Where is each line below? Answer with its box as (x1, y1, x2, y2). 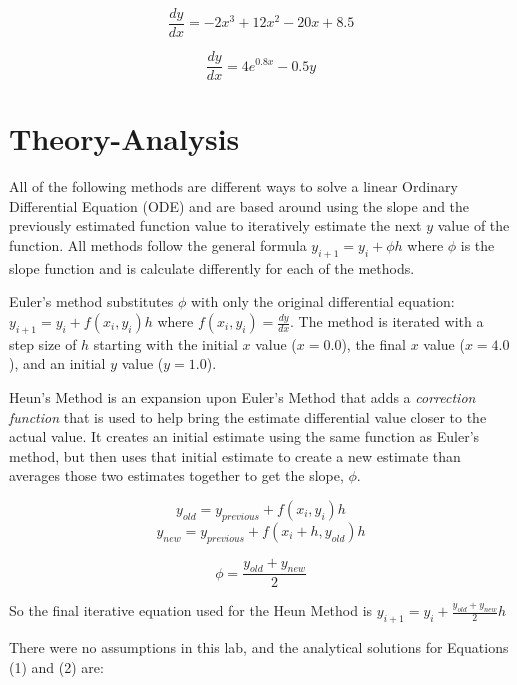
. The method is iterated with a (290, 311, 484, 332)
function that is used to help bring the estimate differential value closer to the (9, 406, 487, 427)
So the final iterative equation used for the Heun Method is (9, 600, 373, 621)
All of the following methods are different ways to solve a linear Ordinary (9, 176, 458, 197)
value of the (437, 215, 510, 236)
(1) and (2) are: (9, 656, 104, 677)
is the (460, 235, 495, 256)
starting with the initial (93, 333, 238, 354)
